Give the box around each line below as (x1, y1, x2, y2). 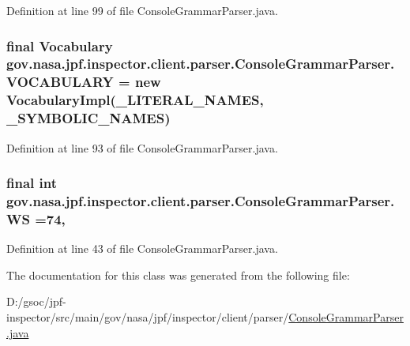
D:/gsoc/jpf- (6, 293, 66, 310)
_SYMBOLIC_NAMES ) (6, 108, 171, 128)
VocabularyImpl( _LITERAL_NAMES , (6, 90, 264, 110)
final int (6, 173, 57, 193)
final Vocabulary (6, 36, 113, 55)
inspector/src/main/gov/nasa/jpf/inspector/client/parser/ (6, 308, 289, 325)
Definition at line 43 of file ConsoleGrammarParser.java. (6, 240, 278, 257)
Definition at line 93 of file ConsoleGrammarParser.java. (6, 139, 278, 156)
